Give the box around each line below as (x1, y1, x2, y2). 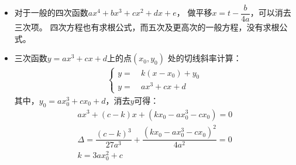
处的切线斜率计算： (167, 52, 242, 64)
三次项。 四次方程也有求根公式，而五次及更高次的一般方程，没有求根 (14, 21, 280, 33)
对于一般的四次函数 (14, 6, 88, 19)
